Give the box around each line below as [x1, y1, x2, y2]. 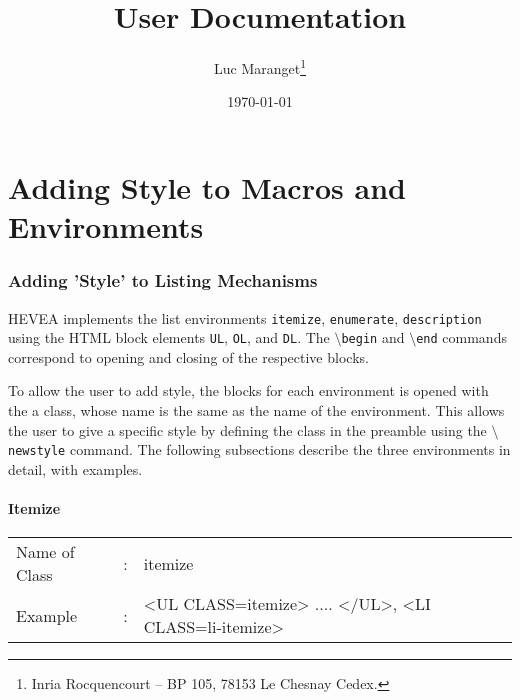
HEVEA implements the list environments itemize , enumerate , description [8, 307, 482, 328]
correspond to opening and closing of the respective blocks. [8, 346, 369, 367]
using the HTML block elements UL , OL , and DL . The [8, 327, 330, 348]
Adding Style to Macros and [8, 166, 406, 207]
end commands [416, 327, 507, 348]
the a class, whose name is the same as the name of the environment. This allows [8, 400, 505, 421]
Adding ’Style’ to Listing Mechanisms [8, 268, 318, 293]
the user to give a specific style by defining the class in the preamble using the [8, 419, 487, 440]
